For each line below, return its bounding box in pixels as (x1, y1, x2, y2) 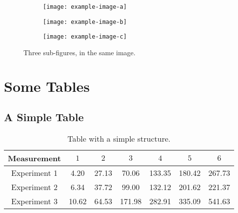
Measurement (8, 152, 61, 164)
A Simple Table (4, 109, 84, 125)
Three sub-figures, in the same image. (23, 47, 136, 57)
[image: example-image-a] (43, 3, 127, 10)
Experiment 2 (11, 181, 58, 193)
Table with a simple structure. (67, 133, 171, 145)
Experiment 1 (11, 167, 58, 179)
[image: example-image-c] (43, 33, 127, 41)
